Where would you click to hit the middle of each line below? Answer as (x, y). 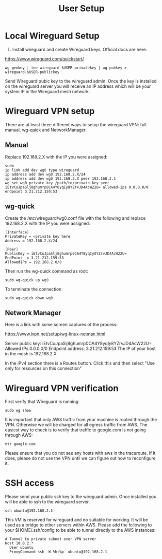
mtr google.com (20, 444)
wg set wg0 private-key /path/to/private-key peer (57, 183)
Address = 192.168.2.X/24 (31, 241)
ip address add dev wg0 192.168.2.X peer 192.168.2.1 (61, 178)
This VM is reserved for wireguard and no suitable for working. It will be (77, 520)
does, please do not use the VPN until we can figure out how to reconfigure (81, 458)
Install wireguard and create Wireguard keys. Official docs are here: (79, 49)
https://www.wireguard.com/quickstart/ (44, 58)
